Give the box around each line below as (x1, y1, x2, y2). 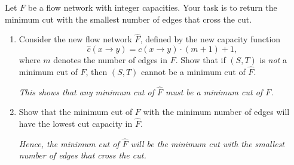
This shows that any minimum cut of (19, 85, 154, 98)
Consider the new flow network (19, 33, 132, 45)
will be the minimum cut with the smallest (130, 137, 285, 150)
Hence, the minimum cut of (19, 137, 120, 150)
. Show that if (175, 54, 226, 66)
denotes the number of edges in (53, 54, 167, 66)
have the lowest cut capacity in (19, 117, 133, 130)
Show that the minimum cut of (19, 105, 133, 118)
